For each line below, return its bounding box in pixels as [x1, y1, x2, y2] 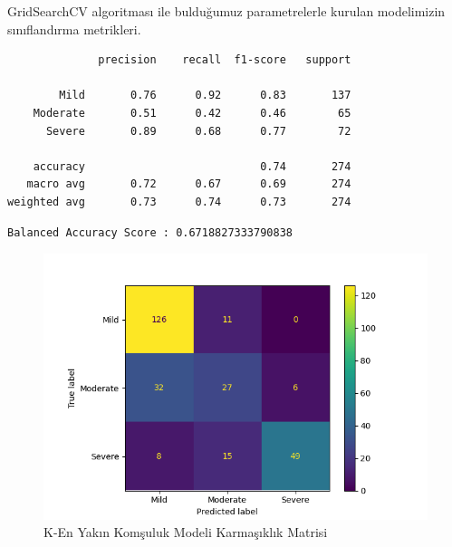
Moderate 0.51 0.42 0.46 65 [33, 106, 351, 120]
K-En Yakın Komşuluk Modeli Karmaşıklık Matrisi [43, 523, 328, 542]
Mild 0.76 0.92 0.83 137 [59, 89, 351, 102]
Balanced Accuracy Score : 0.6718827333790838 [7, 226, 293, 239]
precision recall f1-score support [98, 53, 351, 67]
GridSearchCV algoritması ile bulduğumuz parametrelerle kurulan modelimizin [7, 2, 446, 20]
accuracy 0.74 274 [33, 159, 351, 173]
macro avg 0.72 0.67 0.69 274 [26, 178, 351, 191]
